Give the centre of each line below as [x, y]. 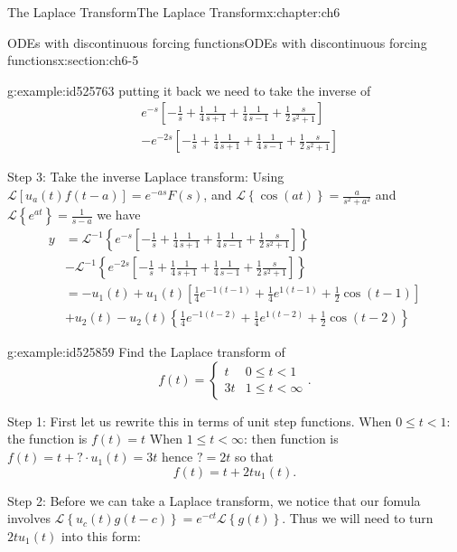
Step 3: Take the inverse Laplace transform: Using [146, 177]
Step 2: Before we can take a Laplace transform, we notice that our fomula [214, 500]
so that [254, 457]
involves [29, 518]
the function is [47, 439]
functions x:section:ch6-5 [73, 60]
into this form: [101, 535]
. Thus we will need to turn [358, 518]
